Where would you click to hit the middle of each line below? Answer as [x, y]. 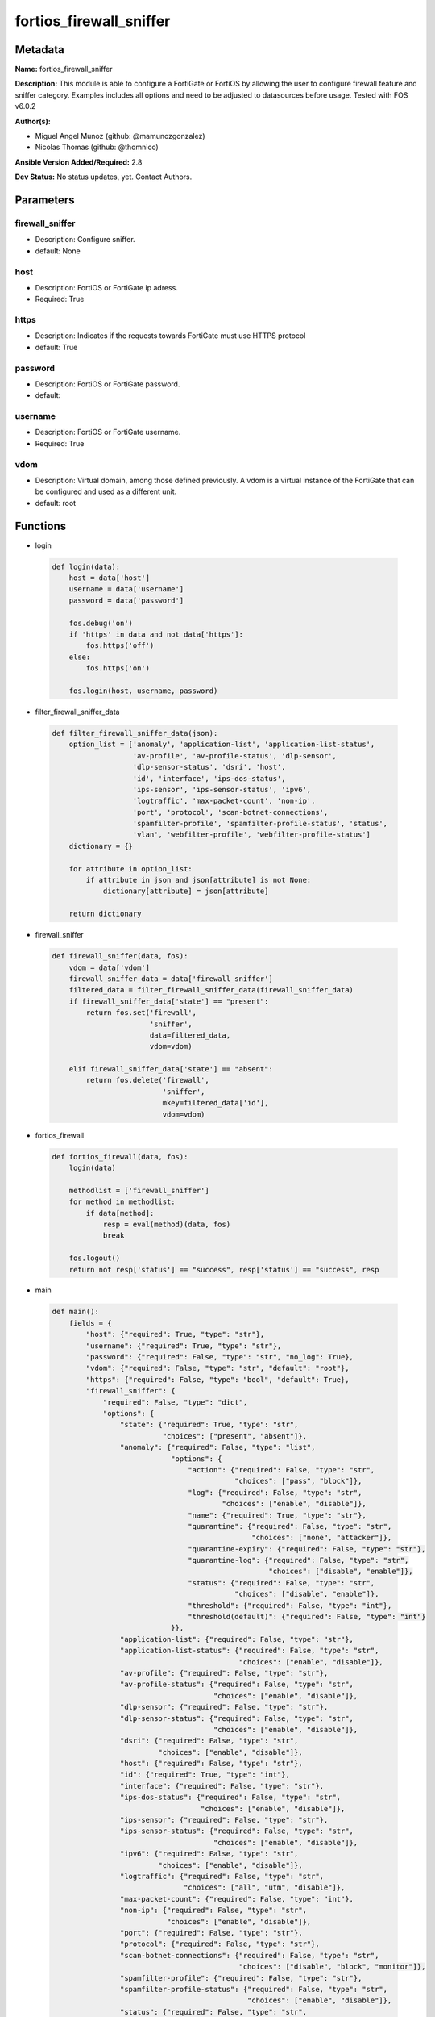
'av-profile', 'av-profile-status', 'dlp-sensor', [235, 756]
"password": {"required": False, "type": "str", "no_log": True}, [220, 1357]
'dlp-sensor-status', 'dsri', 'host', [209, 767]
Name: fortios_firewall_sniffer [64, 69]
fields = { [90, 1323]
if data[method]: [120, 1213]
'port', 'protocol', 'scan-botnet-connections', [230, 812]
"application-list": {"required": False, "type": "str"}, [237, 1639]
